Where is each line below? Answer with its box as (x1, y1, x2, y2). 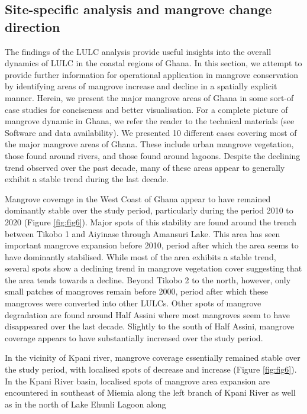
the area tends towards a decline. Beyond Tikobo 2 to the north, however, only (5, 273, 291, 286)
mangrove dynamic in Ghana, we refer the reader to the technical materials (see (5, 115, 295, 127)
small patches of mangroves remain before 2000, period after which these (5, 285, 268, 297)
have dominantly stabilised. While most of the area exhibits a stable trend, (5, 250, 276, 263)
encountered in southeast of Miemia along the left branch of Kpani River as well (5, 386, 296, 399)
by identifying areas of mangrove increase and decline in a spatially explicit (5, 80, 277, 92)
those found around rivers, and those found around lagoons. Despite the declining (5, 149, 300, 161)
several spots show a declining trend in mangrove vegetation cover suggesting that (5, 262, 302, 274)
